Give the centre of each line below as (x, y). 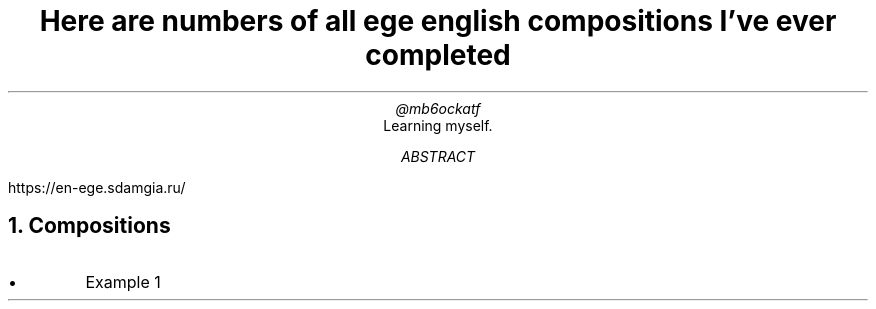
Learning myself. (438, 125)
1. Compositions (89, 226)
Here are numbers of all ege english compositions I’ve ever (438, 21)
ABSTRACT (438, 156)
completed (438, 55)
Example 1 (123, 281)
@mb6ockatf (438, 108)
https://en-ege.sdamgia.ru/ (97, 187)
